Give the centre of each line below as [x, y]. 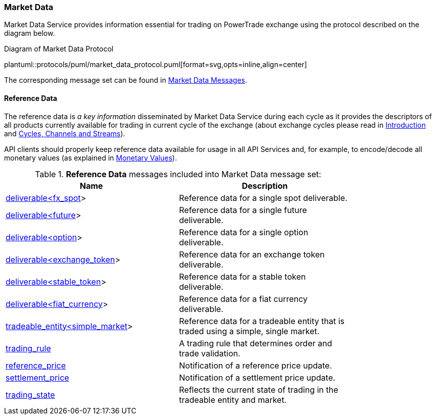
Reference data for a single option [244, 232]
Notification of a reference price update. [256, 365]
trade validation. [210, 353]
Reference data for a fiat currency [244, 299]
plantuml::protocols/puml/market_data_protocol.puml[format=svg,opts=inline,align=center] [156, 65]
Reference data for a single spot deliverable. [263, 198]
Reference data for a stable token [243, 276]
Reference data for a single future [243, 210]
